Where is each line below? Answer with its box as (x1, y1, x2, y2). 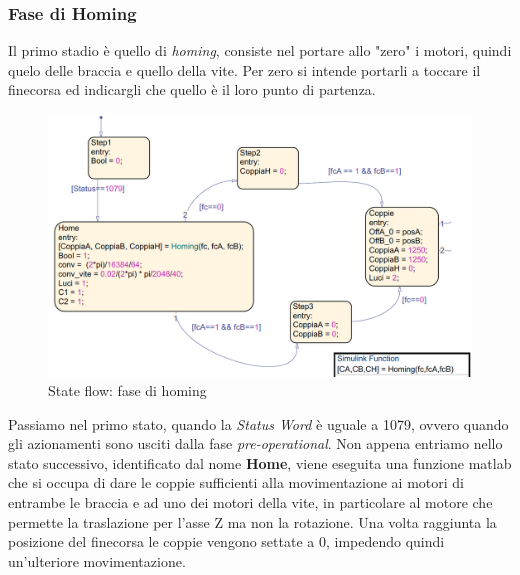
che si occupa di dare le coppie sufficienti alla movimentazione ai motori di (8, 472, 464, 493)
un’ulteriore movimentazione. (8, 550, 186, 571)
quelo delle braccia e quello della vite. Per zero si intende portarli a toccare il (8, 59, 481, 80)
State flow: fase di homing (48, 380, 207, 401)
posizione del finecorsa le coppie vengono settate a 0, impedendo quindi (8, 531, 445, 552)
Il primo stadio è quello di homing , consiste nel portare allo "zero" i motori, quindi (8, 40, 512, 61)
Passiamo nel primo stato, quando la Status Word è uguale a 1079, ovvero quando (8, 413, 509, 434)
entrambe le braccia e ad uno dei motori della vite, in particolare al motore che (8, 492, 493, 513)
